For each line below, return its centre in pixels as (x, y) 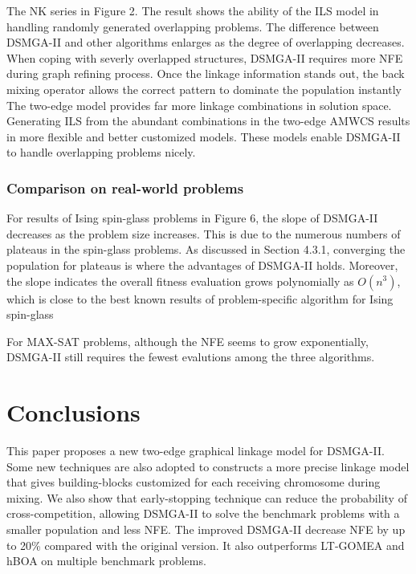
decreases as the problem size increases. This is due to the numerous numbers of (204, 233)
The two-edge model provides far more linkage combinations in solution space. (199, 105)
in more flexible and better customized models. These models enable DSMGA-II (204, 136)
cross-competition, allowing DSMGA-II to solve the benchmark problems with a (203, 513)
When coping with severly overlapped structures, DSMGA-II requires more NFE (205, 57)
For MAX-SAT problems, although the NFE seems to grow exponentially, (188, 341)
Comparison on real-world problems (125, 187)
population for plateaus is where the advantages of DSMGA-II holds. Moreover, (202, 265)
